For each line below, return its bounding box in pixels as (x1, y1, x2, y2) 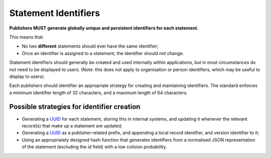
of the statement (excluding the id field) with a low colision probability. (22, 144, 167, 150)
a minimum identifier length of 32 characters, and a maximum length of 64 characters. (9, 89, 188, 95)
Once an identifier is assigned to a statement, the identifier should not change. (22, 50, 184, 56)
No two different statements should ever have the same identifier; (22, 43, 159, 49)
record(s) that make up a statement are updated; (22, 122, 122, 128)
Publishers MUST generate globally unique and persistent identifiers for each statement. (9, 25, 199, 31)
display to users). (9, 73, 45, 79)
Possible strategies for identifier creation (9, 102, 141, 111)
